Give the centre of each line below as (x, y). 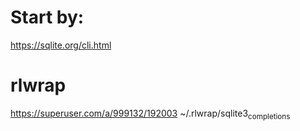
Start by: (47, 17)
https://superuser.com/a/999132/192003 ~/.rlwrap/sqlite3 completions (150, 114)
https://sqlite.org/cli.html (61, 45)
